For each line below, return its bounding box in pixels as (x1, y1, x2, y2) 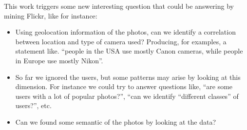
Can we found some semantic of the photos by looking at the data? (15, 116, 216, 127)
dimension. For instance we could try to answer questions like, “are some (15, 81, 233, 92)
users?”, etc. (15, 100, 52, 111)
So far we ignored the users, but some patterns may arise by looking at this (15, 72, 241, 82)
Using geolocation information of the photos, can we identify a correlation (15, 27, 236, 37)
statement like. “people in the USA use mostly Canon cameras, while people (15, 46, 243, 56)
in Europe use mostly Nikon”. (15, 55, 103, 65)
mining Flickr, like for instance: (4, 10, 97, 20)
